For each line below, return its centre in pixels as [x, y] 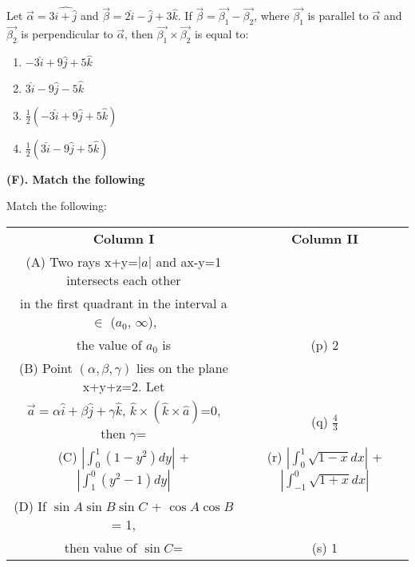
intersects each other [124, 280]
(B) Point [45, 367]
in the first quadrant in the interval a [124, 303]
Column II [324, 238]
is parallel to [338, 16]
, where [272, 16]
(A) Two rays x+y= [82, 261]
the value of [109, 344]
